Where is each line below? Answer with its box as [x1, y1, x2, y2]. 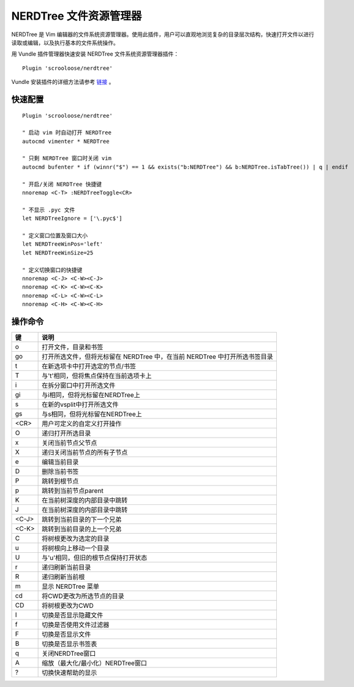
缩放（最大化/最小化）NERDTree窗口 [42, 659, 147, 667]
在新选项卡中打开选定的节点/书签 [42, 362, 136, 371]
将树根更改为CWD [42, 601, 94, 610]
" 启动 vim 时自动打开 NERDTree [22, 129, 111, 136]
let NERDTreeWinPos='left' [22, 241, 104, 248]
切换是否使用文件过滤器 [42, 621, 110, 629]
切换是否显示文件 [42, 630, 91, 639]
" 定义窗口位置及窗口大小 [22, 232, 88, 239]
